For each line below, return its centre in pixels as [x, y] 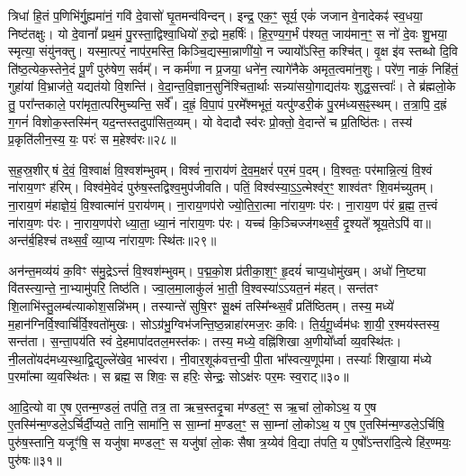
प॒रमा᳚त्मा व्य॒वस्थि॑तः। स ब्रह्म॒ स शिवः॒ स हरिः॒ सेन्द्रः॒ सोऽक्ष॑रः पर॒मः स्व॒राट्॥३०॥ [179, 376]
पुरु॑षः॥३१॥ [35, 459]
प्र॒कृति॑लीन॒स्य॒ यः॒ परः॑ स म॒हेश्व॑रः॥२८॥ [92, 139]
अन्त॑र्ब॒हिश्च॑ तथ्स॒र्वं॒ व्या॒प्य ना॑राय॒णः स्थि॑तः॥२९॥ [112, 240]
